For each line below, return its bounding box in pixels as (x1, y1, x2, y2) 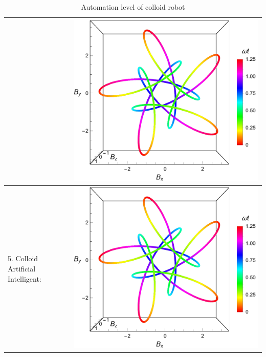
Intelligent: (8, 273, 41, 284)
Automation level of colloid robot (81, 2, 185, 12)
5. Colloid (8, 253, 38, 264)
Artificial (8, 263, 36, 274)
